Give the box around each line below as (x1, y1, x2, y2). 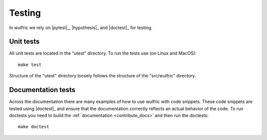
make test (18, 62, 42, 68)
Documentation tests (9, 86, 76, 94)
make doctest (18, 124, 49, 130)
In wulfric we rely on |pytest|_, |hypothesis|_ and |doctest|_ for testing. (9, 25, 153, 31)
